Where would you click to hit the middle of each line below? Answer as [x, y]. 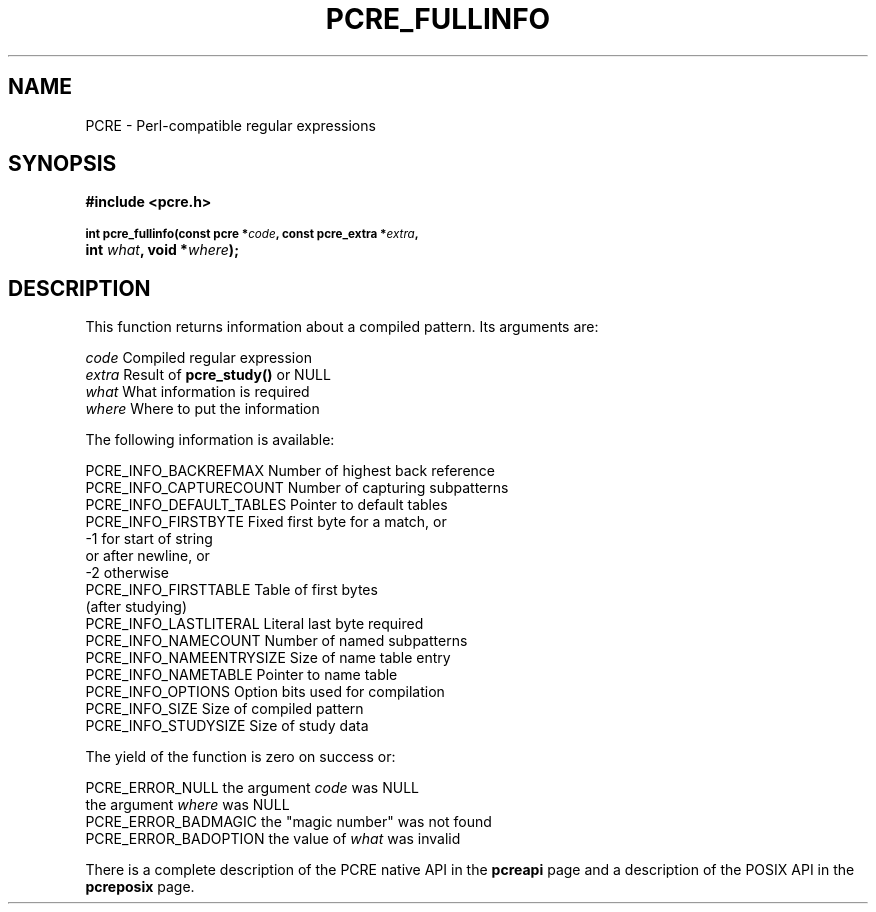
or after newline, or [147, 556]
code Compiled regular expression [198, 358]
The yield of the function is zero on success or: [240, 757]
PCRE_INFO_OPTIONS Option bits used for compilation [265, 692]
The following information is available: [210, 440]
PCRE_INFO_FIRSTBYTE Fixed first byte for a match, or [266, 522]
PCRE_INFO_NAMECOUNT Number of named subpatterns [276, 641]
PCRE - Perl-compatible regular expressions [230, 125]
